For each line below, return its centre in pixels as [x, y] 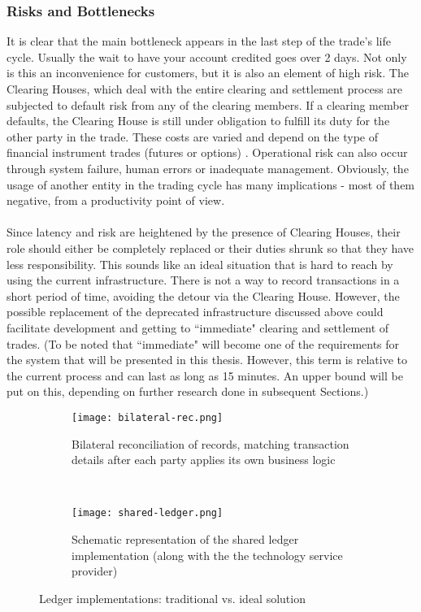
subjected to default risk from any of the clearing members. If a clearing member [208, 104]
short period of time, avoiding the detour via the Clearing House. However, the [203, 295]
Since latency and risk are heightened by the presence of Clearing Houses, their [204, 232]
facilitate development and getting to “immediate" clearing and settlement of [198, 327]
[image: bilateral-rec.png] [148, 417]
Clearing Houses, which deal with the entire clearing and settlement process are [205, 89]
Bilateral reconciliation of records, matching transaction [210, 443]
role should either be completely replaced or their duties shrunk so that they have [210, 247]
